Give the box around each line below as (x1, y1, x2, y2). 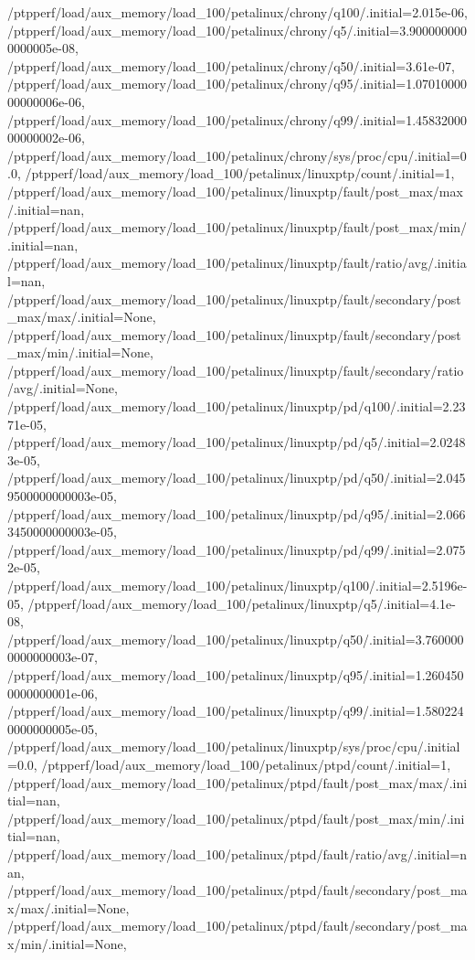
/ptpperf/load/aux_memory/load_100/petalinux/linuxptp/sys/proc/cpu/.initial (7, 737, 460, 756)
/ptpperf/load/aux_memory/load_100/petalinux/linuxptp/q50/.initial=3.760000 (7, 629, 464, 648)
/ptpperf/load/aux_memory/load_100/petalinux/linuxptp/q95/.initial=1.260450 (7, 665, 464, 684)
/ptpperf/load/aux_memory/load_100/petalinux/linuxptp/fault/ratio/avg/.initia (7, 253, 467, 272)
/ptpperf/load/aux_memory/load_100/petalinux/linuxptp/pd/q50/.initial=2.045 (7, 468, 466, 487)
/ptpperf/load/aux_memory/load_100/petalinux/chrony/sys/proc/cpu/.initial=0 (7, 145, 467, 165)
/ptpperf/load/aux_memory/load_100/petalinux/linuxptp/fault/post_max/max (7, 181, 463, 200)
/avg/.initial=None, (7, 379, 118, 398)
